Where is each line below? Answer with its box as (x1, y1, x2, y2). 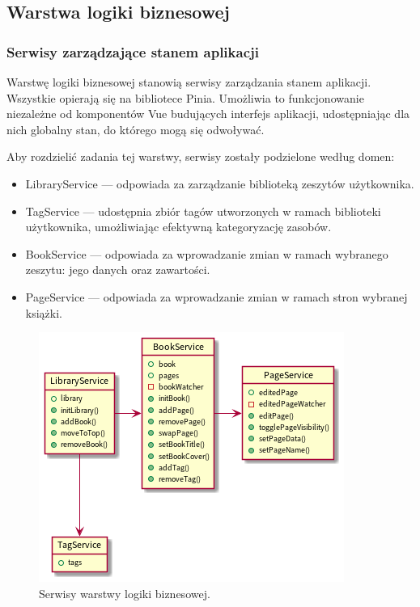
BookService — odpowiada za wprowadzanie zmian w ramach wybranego (25, 245, 388, 262)
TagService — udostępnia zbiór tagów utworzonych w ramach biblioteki (25, 202, 381, 219)
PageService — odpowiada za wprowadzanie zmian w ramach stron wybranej (25, 288, 408, 305)
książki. (25, 304, 62, 321)
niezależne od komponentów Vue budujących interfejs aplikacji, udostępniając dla (6, 105, 410, 122)
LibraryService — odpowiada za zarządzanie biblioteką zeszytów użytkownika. (25, 175, 414, 192)
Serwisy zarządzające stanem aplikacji (6, 41, 259, 61)
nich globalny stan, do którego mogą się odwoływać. (6, 120, 265, 137)
